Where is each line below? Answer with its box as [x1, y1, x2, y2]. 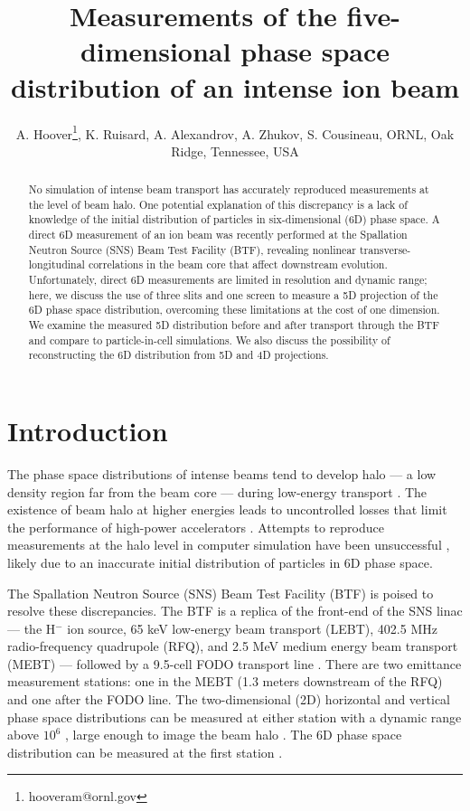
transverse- [359, 241, 411, 257]
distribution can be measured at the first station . [7, 742, 283, 761]
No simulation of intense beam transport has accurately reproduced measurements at [28, 182, 429, 197]
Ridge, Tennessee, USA [171, 141, 299, 160]
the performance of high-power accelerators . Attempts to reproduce [7, 517, 384, 536]
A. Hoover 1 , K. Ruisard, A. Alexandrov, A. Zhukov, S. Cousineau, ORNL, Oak [15, 121, 455, 143]
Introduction [7, 412, 168, 449]
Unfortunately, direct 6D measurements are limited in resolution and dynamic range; [28, 272, 428, 288]
